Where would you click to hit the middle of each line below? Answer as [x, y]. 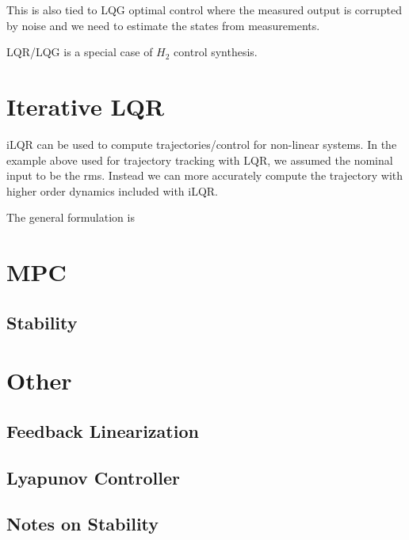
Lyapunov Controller [93, 477]
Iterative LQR [86, 106]
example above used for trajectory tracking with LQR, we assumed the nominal [200, 160]
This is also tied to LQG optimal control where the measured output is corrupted [204, 10]
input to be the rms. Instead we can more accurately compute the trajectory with [205, 175]
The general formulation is [71, 217]
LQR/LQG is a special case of [80, 52]
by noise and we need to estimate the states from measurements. [163, 25]
